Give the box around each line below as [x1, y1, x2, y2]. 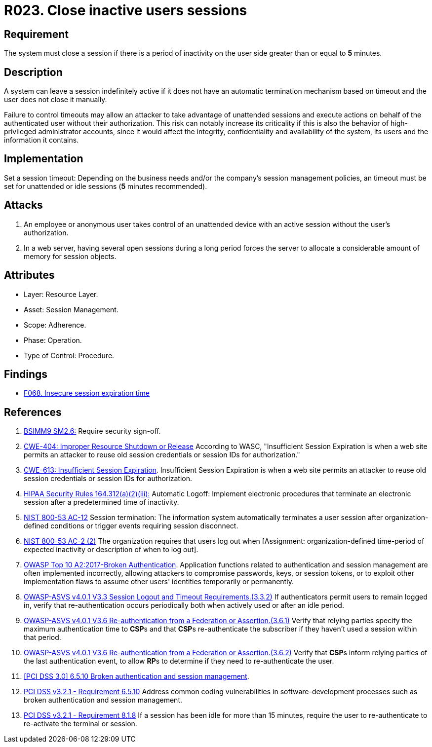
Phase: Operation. [24, 336, 82, 344]
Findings [4, 368, 48, 380]
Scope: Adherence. [24, 320, 86, 329]
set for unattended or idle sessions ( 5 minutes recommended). [4, 182, 207, 190]
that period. [24, 633, 61, 642]
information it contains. [4, 136, 79, 145]
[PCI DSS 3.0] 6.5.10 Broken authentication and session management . [24, 672, 249, 681]
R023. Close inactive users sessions [4, 2, 247, 19]
